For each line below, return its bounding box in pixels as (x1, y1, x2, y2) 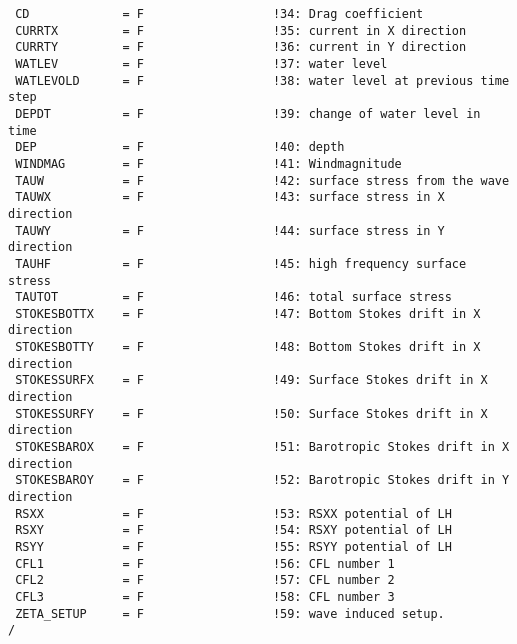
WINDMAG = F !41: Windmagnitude (15, 156, 402, 171)
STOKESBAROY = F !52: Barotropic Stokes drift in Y (15, 473, 510, 488)
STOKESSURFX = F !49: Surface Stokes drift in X (15, 373, 488, 388)
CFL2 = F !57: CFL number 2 (15, 573, 395, 588)
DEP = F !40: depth (15, 140, 345, 155)
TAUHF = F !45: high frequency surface (15, 256, 467, 271)
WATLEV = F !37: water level (15, 56, 388, 71)
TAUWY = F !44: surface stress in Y (15, 223, 445, 238)
